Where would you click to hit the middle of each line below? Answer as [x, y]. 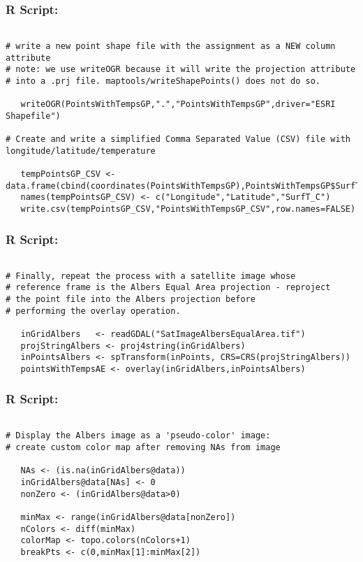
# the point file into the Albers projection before [131, 299]
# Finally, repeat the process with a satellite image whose [151, 276]
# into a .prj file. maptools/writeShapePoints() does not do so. [163, 81]
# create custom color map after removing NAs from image [143, 448]
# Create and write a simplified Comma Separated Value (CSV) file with [178, 139]
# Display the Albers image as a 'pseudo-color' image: [138, 436]
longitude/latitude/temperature [81, 151]
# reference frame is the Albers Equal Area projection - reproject [168, 288]
